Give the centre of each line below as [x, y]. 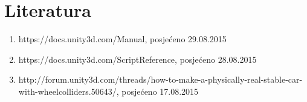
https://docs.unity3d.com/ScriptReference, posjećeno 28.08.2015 [137, 59]
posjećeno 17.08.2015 [160, 91]
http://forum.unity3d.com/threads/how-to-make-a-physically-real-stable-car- [160, 79]
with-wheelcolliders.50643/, [69, 91]
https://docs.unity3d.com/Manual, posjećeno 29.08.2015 [122, 39]
